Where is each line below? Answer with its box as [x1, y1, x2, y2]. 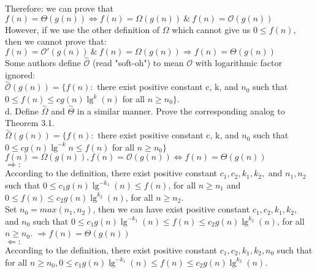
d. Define [5, 104, 39, 117]
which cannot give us [172, 23, 251, 36]
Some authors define [5, 56, 81, 69]
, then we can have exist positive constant [93, 203, 250, 215]
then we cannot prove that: [5, 35, 107, 48]
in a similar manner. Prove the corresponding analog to [77, 104, 285, 117]
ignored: [5, 68, 36, 81]
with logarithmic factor [195, 56, 282, 69]
